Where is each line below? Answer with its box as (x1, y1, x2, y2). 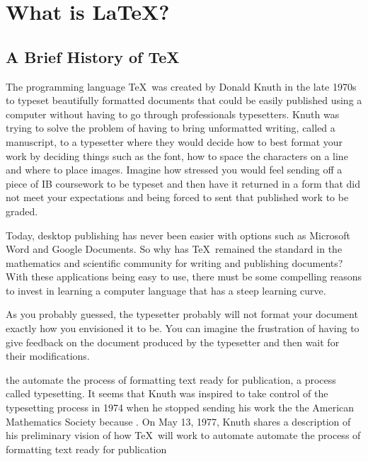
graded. (6, 203, 38, 218)
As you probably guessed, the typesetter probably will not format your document (6, 307, 358, 321)
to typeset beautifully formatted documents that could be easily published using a (6, 93, 362, 108)
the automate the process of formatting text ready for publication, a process (6, 372, 336, 387)
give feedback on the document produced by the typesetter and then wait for (6, 334, 340, 349)
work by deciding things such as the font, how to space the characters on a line (6, 148, 348, 163)
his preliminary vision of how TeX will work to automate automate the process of (6, 428, 361, 443)
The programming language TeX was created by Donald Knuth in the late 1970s (6, 79, 357, 93)
